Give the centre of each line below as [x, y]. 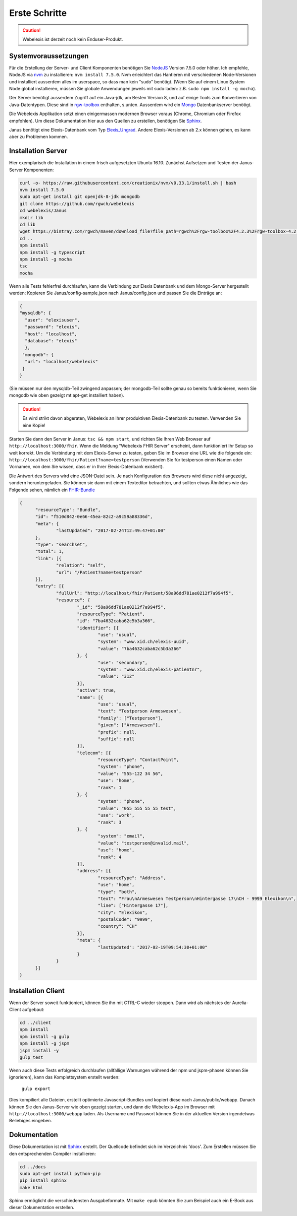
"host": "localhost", [51, 334]
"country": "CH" [117, 926]
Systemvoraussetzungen [49, 56]
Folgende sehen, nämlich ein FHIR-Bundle [52, 490]
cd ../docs [33, 1167]
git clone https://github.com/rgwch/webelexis [77, 204]
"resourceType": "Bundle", [68, 510]
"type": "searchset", [61, 544]
